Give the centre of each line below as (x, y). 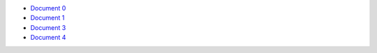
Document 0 (48, 8)
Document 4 (48, 38)
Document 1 (47, 18)
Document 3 (48, 27)
